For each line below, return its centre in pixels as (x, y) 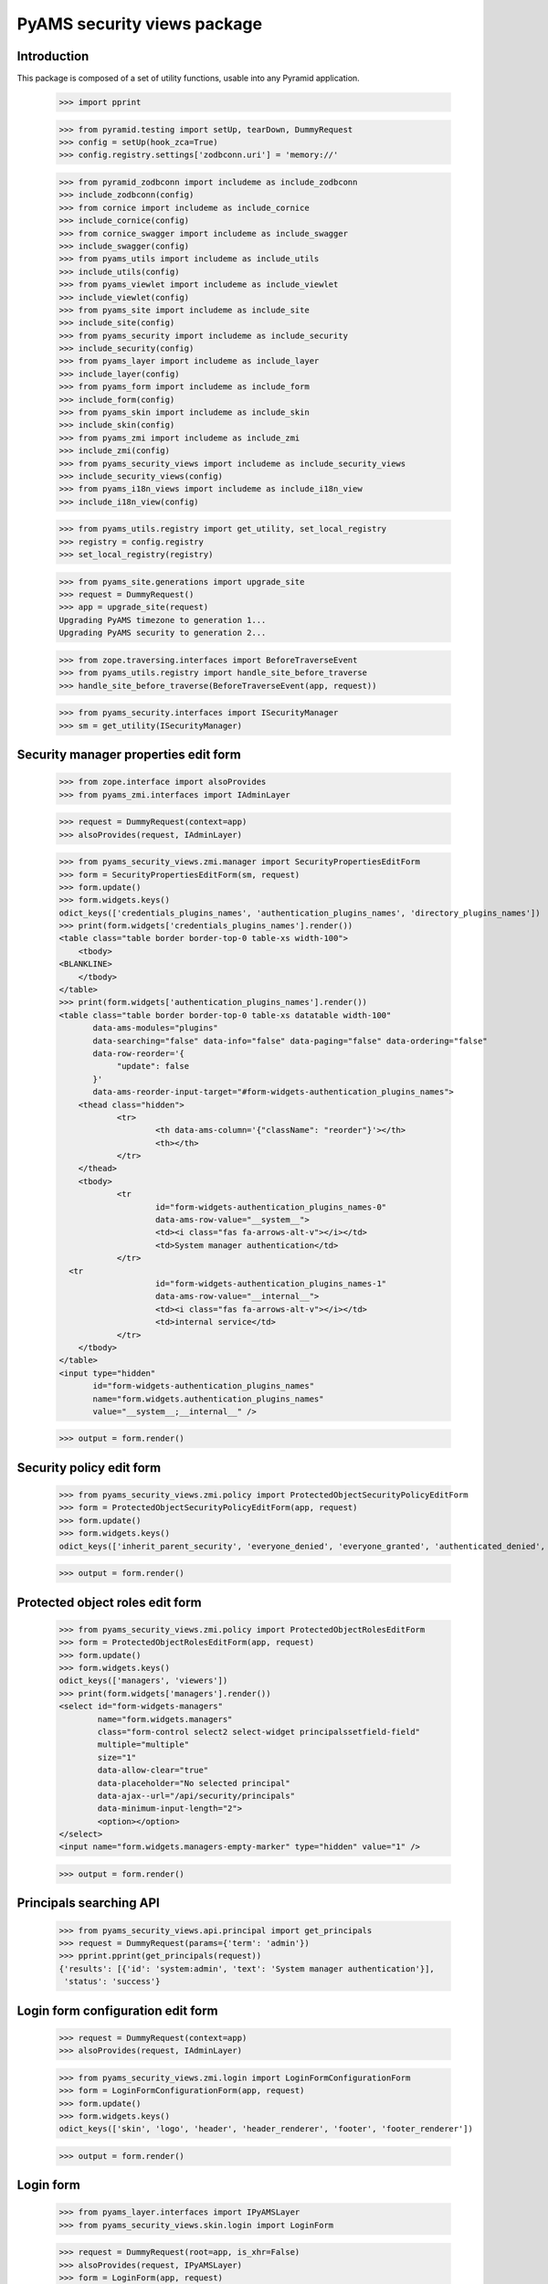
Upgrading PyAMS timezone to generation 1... (163, 620)
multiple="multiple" (143, 1745)
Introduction (53, 56)
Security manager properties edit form (129, 754)
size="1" (117, 1757)
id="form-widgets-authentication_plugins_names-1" (271, 1284)
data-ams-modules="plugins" (155, 1028)
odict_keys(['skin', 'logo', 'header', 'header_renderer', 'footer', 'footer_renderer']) (266, 2129)
